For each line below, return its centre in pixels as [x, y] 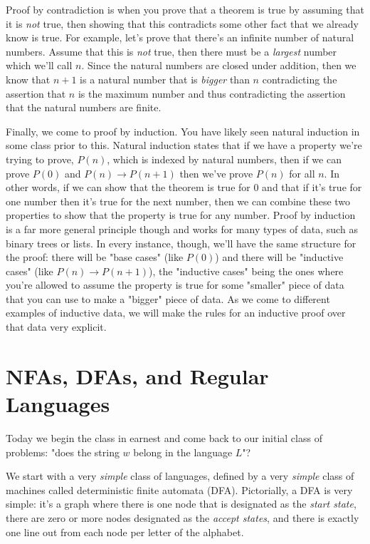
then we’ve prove [216, 173]
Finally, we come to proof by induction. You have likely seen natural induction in [183, 131]
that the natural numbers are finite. [84, 107]
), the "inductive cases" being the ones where [246, 271]
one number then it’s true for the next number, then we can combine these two [178, 201]
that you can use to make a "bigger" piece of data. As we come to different [168, 298]
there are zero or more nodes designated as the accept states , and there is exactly [183, 517]
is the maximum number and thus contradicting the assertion [212, 93]
